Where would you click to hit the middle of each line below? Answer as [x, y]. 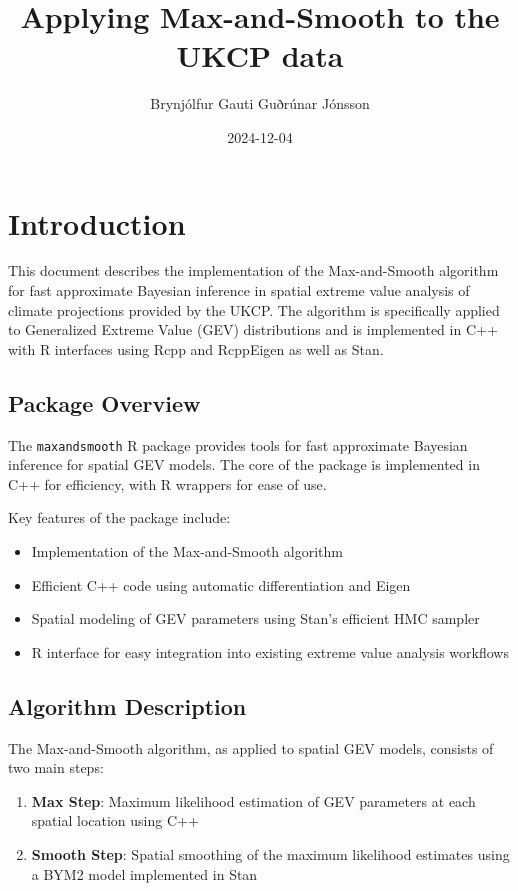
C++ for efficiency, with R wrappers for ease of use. [167, 483]
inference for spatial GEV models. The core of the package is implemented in [244, 464]
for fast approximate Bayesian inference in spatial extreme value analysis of [239, 290]
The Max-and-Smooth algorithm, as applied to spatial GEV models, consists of [251, 747]
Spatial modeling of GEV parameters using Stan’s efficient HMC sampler [255, 618]
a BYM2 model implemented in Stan [144, 873]
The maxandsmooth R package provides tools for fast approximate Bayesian [238, 444]
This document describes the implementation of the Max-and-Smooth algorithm [253, 270]
